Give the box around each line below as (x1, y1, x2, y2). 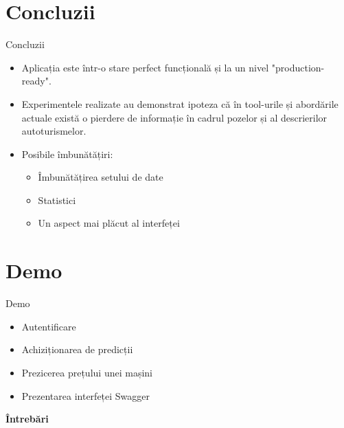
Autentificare (21, 319, 76, 333)
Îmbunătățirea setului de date (38, 170, 163, 184)
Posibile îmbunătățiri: (21, 146, 113, 161)
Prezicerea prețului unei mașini (21, 365, 152, 379)
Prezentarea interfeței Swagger (21, 388, 150, 403)
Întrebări (5, 412, 49, 426)
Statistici (38, 192, 76, 207)
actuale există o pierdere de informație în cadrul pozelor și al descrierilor (21, 110, 328, 124)
